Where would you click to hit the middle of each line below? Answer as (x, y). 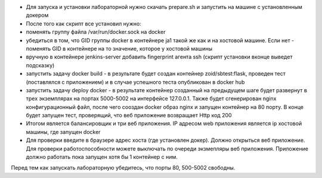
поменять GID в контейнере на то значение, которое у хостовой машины (119, 48)
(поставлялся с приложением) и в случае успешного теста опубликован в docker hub (135, 82)
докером (37, 15)
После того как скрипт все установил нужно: (83, 23)
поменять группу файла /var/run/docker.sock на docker (96, 32)
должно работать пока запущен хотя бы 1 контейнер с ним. (102, 157)
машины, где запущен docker (63, 132)
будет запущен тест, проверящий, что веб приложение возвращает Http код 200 (129, 115)
